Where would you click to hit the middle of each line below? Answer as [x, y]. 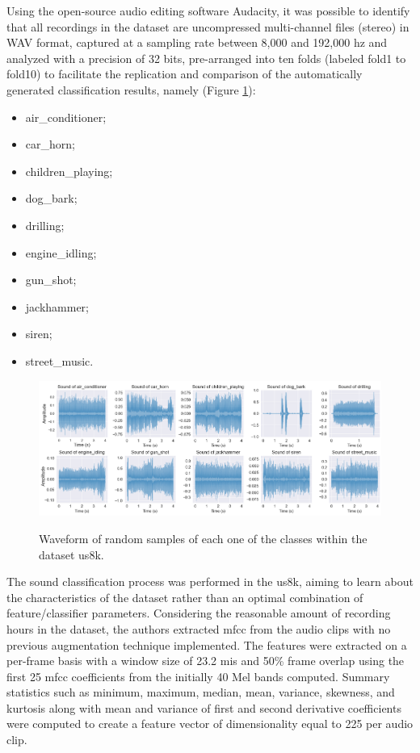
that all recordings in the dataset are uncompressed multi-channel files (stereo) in [208, 26]
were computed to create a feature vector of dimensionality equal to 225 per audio [210, 724]
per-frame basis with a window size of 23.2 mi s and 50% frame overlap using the [206, 661]
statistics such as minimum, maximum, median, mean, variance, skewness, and [201, 692]
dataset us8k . [71, 554]
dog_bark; [51, 198]
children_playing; [69, 171]
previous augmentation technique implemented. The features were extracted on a [207, 644]
